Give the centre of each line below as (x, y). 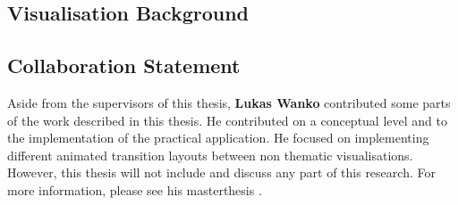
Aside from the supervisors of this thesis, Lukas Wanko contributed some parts (229, 102)
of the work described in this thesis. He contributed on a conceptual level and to (227, 120)
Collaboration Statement (124, 66)
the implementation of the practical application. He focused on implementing (218, 138)
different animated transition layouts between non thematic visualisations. (210, 155)
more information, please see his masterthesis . (135, 189)
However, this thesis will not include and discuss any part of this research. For (221, 172)
